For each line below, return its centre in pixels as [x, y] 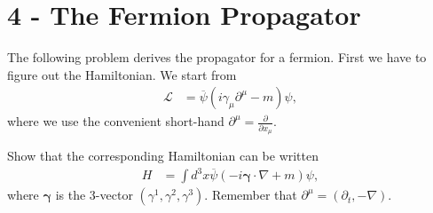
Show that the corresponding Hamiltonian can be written [163, 156]
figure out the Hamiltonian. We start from [122, 74]
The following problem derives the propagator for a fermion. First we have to [217, 57]
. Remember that [251, 195]
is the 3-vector [94, 195]
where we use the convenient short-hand [116, 121]
